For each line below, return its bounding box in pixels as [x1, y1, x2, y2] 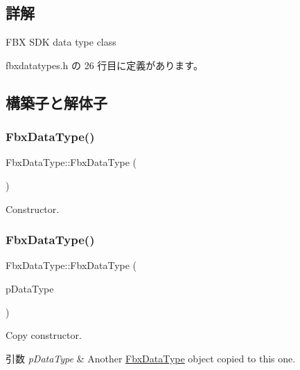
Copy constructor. [6, 328, 82, 342]
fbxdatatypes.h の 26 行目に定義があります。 [6, 57, 203, 72]
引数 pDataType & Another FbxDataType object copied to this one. [6, 351, 296, 365]
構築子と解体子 [6, 91, 107, 113]
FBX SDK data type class [6, 35, 116, 49]
